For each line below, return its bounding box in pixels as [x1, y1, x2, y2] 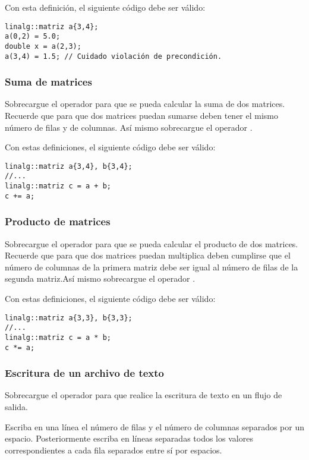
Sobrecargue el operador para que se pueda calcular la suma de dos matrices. [5, 97, 285, 110]
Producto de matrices [5, 214, 111, 229]
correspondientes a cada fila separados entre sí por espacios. [5, 443, 222, 456]
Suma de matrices [5, 74, 92, 89]
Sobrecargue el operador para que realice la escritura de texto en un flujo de [5, 389, 282, 401]
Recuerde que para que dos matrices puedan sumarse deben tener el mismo [5, 109, 278, 122]
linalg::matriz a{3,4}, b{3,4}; [5, 162, 133, 171]
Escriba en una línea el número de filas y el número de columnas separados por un [5, 420, 304, 433]
